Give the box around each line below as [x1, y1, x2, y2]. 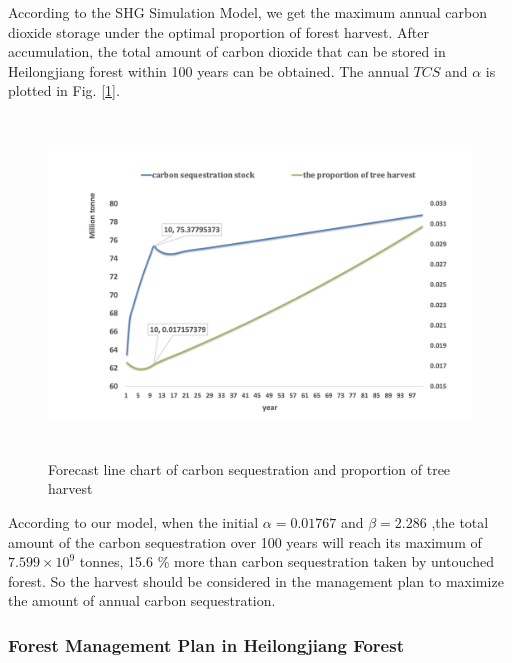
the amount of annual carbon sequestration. [8, 590, 276, 611]
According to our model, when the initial [8, 511, 259, 532]
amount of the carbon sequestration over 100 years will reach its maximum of [8, 531, 482, 552]
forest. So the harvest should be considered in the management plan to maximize [8, 570, 504, 591]
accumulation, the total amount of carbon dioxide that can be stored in [8, 41, 446, 62]
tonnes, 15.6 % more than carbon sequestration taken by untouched [79, 551, 494, 572]
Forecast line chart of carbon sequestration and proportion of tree [48, 458, 451, 479]
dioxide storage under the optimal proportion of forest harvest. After [8, 21, 429, 42]
